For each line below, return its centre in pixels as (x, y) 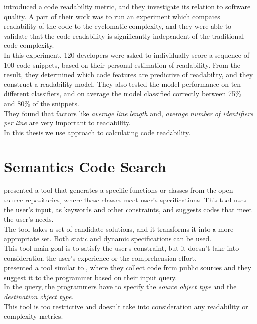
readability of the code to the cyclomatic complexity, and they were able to (118, 26)
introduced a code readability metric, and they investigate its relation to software (127, 6)
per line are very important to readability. (67, 123)
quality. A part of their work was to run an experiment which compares (112, 16)
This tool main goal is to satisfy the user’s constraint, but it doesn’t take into (122, 248)
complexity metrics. (34, 316)
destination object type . (39, 296)
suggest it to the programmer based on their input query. (91, 277)
